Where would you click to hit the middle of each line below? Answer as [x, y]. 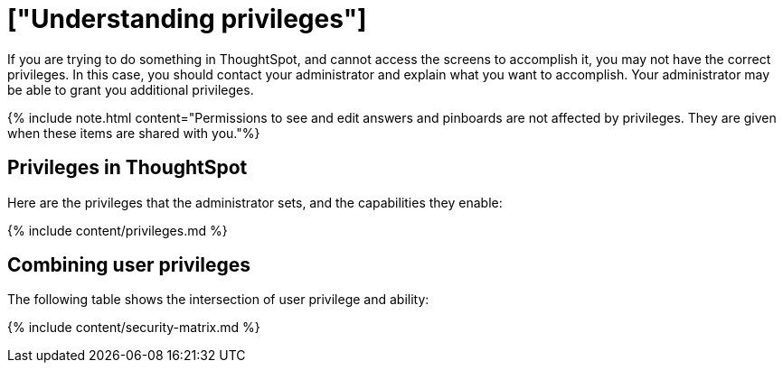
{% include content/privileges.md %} [118, 230]
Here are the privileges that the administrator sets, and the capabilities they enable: [255, 202]
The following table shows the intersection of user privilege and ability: [218, 300]
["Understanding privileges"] [187, 19]
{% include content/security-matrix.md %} [134, 328]
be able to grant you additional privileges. [131, 89]
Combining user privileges [129, 265]
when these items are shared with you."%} [134, 133]
